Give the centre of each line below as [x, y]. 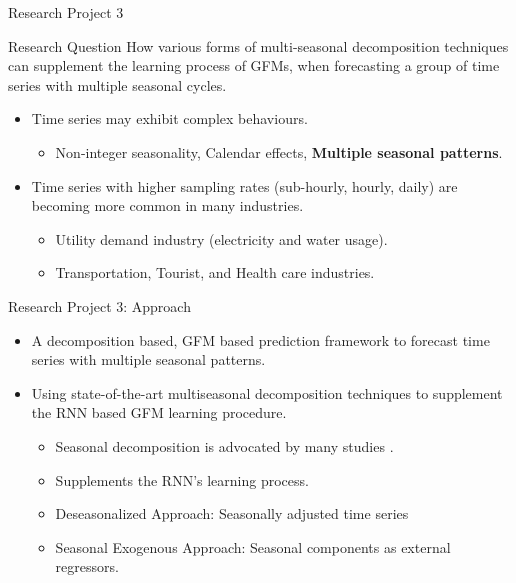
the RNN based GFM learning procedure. [159, 412]
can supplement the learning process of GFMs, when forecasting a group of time [254, 65]
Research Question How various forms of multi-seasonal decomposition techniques [258, 45]
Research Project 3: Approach [99, 305]
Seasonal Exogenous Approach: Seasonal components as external [253, 546]
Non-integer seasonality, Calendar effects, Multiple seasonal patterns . [279, 151]
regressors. [87, 566]
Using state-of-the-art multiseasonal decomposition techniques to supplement [267, 392]
